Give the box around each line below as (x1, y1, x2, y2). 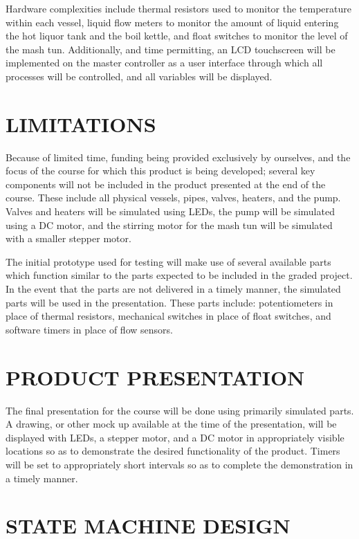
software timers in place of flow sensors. (6, 322, 173, 336)
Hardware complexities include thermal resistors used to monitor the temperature (6, 1, 352, 15)
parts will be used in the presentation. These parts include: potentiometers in (6, 295, 333, 309)
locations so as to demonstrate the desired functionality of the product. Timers (6, 444, 340, 458)
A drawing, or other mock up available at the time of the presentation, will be (6, 417, 337, 431)
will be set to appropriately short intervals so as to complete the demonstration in (6, 457, 353, 471)
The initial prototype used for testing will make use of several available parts (6, 254, 331, 268)
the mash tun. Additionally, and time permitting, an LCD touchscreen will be (6, 42, 335, 56)
